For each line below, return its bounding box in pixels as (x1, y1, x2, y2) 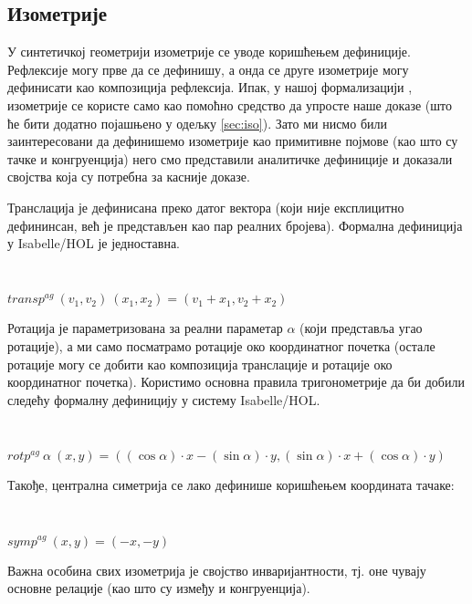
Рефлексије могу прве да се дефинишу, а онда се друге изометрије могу (7, 59, 409, 78)
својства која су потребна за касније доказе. (7, 167, 250, 186)
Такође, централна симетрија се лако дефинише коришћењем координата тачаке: (7, 475, 455, 495)
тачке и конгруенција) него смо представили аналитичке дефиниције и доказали (7, 149, 453, 168)
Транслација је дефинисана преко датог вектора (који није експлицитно (7, 197, 404, 216)
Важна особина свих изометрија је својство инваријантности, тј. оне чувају (7, 560, 426, 579)
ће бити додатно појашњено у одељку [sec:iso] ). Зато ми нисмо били (7, 113, 387, 132)
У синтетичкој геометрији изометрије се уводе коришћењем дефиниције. (7, 42, 411, 61)
